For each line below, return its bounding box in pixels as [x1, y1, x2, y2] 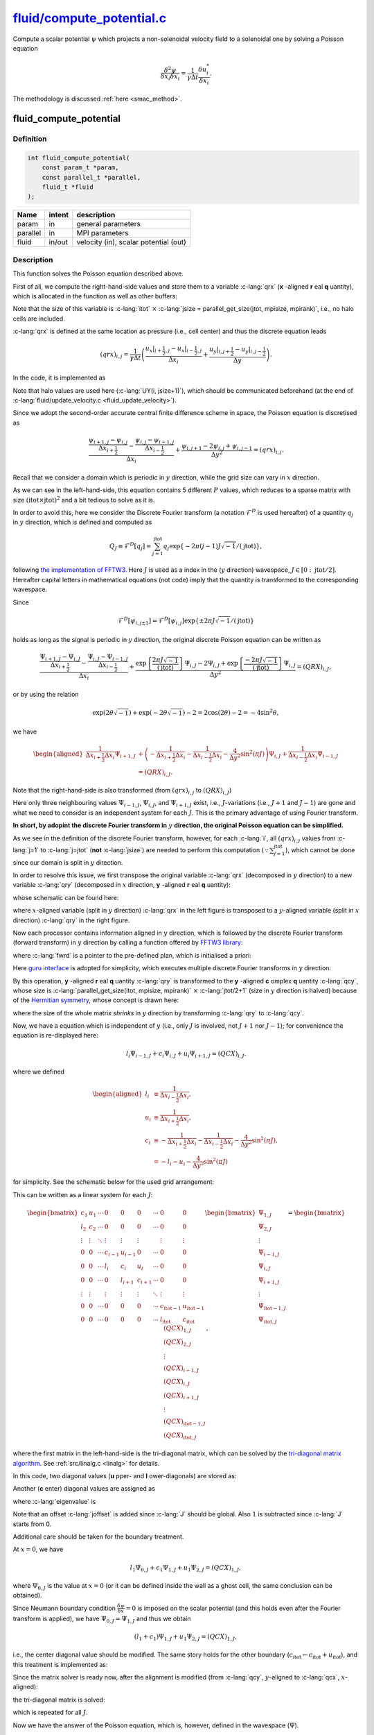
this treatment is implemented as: [12, 1660, 108, 1668]
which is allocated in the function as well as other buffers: [12, 291, 178, 300]
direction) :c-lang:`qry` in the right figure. [12, 916, 130, 924]
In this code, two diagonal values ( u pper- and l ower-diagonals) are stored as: [12, 1472, 237, 1480]
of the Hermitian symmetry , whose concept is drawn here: [12, 996, 179, 1004]
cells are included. [12, 314, 65, 323]
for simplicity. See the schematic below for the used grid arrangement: [12, 1178, 215, 1186]
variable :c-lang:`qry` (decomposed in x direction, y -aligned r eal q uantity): [12, 881, 231, 889]
